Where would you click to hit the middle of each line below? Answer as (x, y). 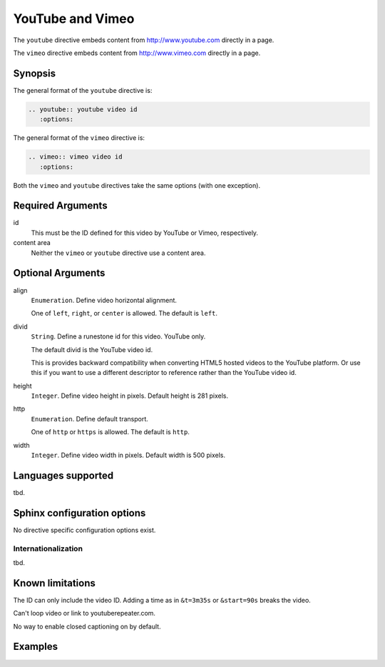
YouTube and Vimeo (74, 19)
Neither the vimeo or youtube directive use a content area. (118, 253)
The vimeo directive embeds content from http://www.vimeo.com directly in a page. (137, 53)
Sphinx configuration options (79, 513)
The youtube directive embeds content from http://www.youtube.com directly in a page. (144, 40)
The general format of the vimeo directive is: (79, 138)
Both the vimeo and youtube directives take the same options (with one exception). (137, 185)
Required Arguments (60, 206)
